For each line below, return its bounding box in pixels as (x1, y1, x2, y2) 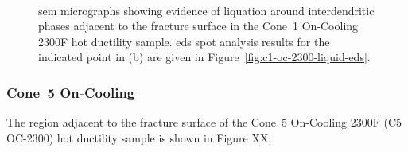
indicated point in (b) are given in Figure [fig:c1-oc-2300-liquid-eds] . (38, 49, 371, 65)
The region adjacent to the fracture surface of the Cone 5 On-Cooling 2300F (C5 (6, 114, 402, 131)
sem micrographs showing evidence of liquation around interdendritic (38, 2, 375, 18)
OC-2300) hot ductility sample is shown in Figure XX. (6, 129, 272, 146)
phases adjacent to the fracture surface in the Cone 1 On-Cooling (38, 18, 359, 34)
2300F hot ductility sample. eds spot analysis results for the (38, 33, 330, 49)
